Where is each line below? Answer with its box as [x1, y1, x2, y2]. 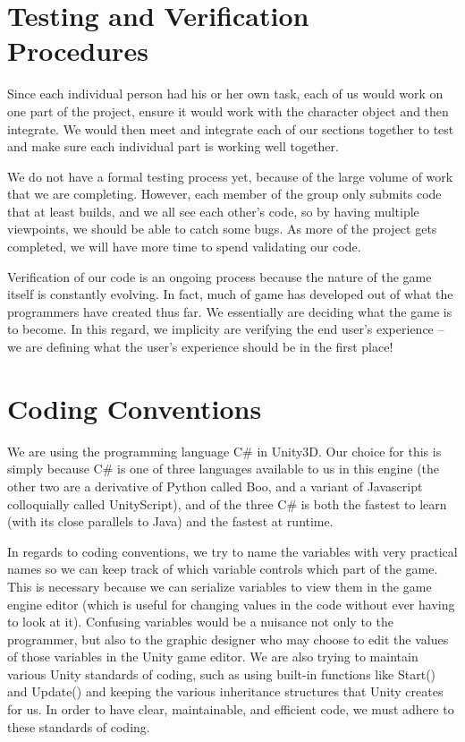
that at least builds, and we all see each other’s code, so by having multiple [7, 201, 419, 220]
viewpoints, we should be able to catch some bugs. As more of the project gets [7, 219, 437, 238]
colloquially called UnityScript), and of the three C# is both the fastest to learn [7, 494, 447, 513]
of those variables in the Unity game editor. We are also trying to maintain [7, 647, 418, 666]
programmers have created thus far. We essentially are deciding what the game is [7, 302, 452, 320]
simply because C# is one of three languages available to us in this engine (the [7, 459, 440, 478]
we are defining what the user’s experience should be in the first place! [7, 337, 393, 356]
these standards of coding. [7, 717, 150, 736]
